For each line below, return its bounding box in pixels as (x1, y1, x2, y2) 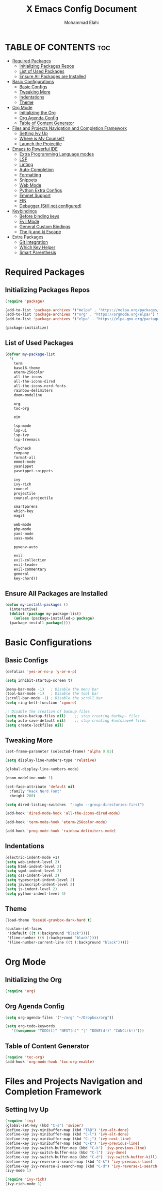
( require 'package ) (5, 299, 45, 304)
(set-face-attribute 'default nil (5, 784, 75, 789)
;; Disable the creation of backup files (5, 709, 90, 714)
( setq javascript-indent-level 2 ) (5, 882, 75, 887)
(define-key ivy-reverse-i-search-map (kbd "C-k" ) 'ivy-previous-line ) (5, 1159, 153, 1164)
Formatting (19, 172, 41, 177)
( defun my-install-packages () (5, 602, 68, 607)
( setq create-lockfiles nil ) (5, 723, 64, 728)
